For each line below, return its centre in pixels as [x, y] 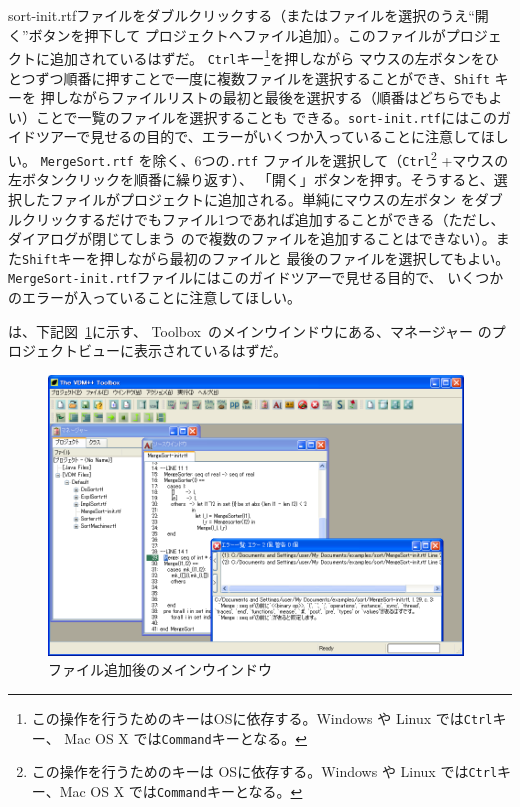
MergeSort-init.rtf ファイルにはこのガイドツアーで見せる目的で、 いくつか [256, 277]
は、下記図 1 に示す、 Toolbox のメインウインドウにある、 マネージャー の [250, 330]
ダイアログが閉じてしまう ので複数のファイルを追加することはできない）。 [252, 238]
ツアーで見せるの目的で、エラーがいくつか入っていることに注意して [258, 136]
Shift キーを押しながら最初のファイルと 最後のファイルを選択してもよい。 [266, 257]
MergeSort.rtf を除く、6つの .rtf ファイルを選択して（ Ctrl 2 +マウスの [274, 158]
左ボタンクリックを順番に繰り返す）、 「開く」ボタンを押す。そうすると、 [251, 179]
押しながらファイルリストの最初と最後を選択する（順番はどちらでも [264, 97]
